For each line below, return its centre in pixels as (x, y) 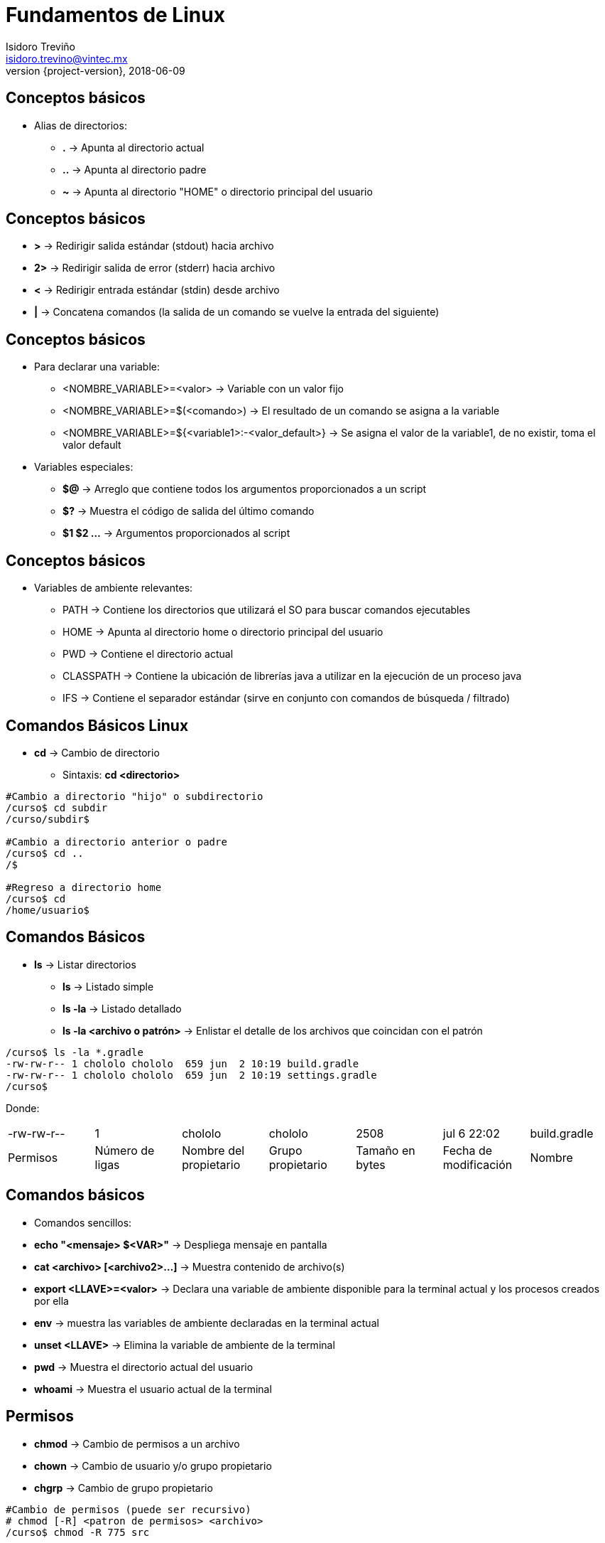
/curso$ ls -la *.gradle (75, 1052)
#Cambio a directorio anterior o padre (116, 842)
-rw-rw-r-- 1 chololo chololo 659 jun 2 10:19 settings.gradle (191, 1075)
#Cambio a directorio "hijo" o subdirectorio (135, 796)
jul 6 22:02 (471, 1133)
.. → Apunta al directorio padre (135, 169)
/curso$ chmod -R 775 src (78, 1532)
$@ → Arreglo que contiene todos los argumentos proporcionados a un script (245, 489)
